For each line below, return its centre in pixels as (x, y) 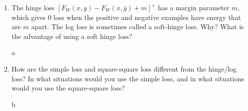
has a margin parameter (194, 7)
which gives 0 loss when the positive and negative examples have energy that (126, 17)
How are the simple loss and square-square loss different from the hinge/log (124, 68)
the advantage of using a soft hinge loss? (72, 36)
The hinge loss (33, 7)
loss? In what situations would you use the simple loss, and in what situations (128, 78)
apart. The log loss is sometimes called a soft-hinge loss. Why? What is (138, 27)
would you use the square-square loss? (68, 88)
